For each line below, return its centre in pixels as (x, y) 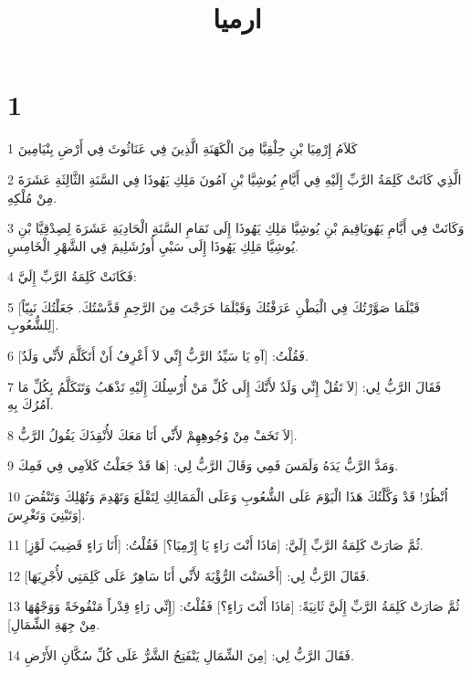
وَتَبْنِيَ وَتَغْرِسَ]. (47, 514)
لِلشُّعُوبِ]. (33, 325)
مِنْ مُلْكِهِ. (32, 197)
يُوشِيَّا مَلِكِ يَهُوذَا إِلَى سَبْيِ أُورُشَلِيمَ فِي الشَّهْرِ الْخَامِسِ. (153, 245)
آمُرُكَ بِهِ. (31, 404)
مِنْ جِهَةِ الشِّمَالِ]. (54, 624)
